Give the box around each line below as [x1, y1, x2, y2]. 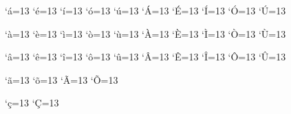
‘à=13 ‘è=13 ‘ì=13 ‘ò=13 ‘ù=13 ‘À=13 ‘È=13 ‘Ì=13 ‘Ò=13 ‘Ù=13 [5, 26, 286, 41]
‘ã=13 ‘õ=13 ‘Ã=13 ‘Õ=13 [5, 72, 118, 87]
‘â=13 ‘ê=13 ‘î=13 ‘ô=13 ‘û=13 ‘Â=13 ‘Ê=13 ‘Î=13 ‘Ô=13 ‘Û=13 [5, 49, 286, 64]
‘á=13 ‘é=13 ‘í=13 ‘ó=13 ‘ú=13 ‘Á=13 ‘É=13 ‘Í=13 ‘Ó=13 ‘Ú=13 [5, 3, 286, 17]
